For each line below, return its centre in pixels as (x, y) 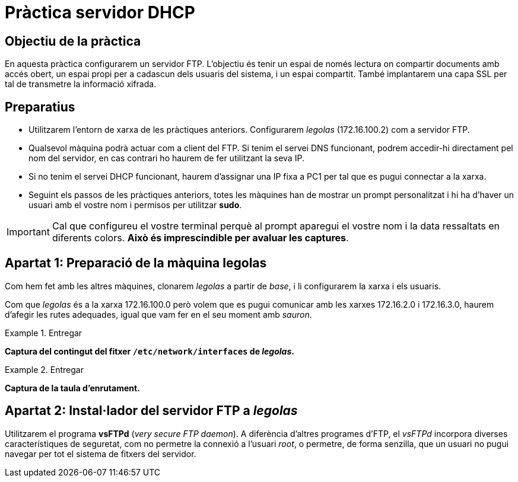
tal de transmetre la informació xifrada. (81, 84)
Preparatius (40, 107)
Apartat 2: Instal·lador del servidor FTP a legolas (151, 411)
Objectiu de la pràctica (73, 41)
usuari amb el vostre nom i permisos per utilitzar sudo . (135, 205)
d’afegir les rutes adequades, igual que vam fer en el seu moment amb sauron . (158, 314)
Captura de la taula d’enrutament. (72, 388)
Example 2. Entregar (44, 369)
